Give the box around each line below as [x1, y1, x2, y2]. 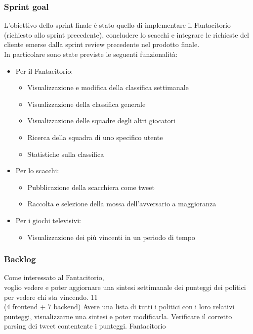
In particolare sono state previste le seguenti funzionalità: [4, 49, 178, 59]
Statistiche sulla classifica [27, 148, 104, 159]
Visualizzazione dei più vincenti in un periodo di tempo [27, 232, 195, 242]
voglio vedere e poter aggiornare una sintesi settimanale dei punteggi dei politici [4, 282, 246, 292]
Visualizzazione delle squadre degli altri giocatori [27, 115, 175, 126]
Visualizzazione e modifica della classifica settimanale [27, 82, 189, 93]
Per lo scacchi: [15, 165, 59, 176]
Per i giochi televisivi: [15, 215, 81, 225]
